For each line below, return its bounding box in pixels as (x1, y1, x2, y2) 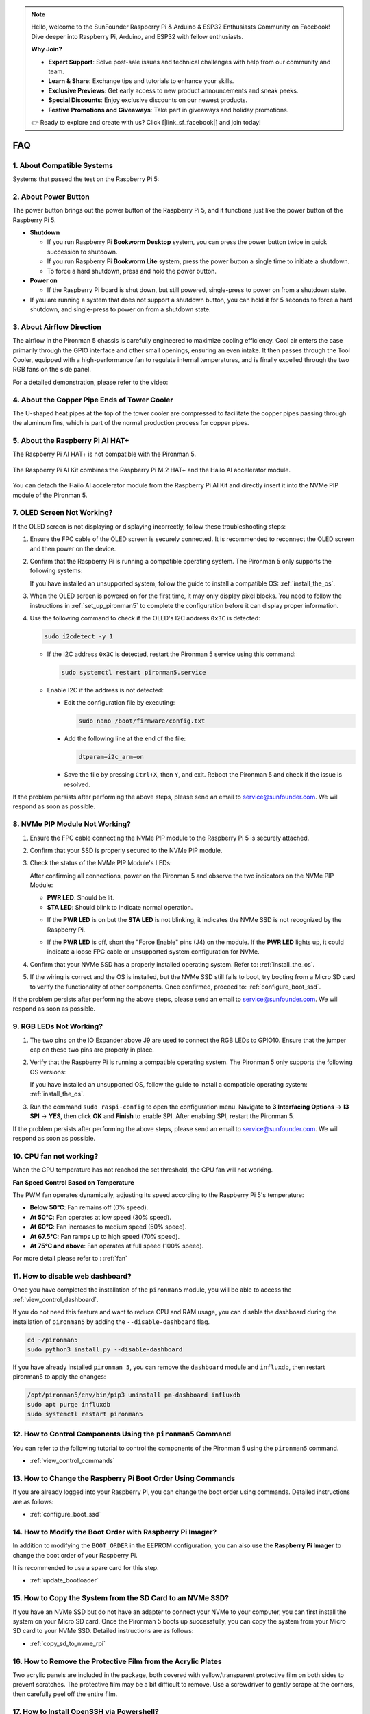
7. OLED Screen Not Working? (12, 508, 113, 518)
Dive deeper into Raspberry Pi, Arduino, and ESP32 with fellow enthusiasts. (31, 32, 244, 40)
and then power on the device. (29, 544, 116, 553)
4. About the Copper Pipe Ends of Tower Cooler (12, 395, 174, 405)
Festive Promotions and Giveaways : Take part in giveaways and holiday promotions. (48, 106, 289, 114)
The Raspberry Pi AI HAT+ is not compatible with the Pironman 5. (12, 450, 197, 459)
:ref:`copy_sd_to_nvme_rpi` (29, 1639, 106, 1647)
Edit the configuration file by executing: (64, 699, 175, 707)
